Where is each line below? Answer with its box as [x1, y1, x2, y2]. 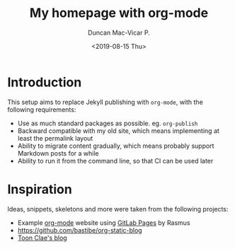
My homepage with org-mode [29, 5, 209, 21]
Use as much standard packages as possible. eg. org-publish [17, 119, 198, 127]
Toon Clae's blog [17, 233, 67, 242]
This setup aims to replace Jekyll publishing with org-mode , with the [7, 98, 203, 106]
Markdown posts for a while [17, 149, 99, 157]
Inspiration [7, 181, 72, 197]
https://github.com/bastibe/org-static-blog [17, 226, 143, 234]
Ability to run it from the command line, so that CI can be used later [17, 156, 214, 165]
